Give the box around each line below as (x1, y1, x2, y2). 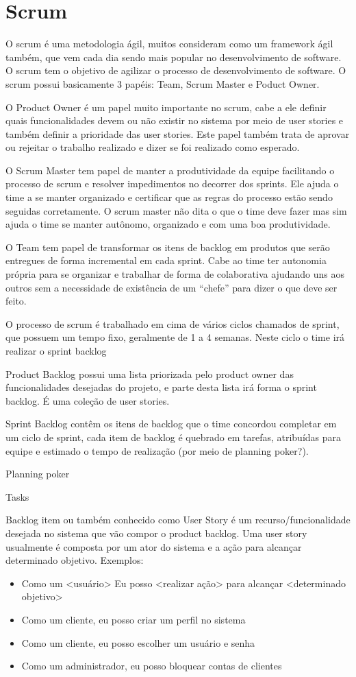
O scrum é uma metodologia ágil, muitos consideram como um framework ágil (5, 36, 333, 51)
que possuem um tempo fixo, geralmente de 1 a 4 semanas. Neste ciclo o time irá (5, 330, 345, 344)
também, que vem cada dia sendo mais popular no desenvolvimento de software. (5, 49, 342, 64)
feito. (5, 294, 27, 308)
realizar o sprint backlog (5, 344, 107, 357)
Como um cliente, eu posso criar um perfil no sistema (21, 612, 246, 626)
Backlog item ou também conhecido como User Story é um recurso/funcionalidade (5, 512, 351, 527)
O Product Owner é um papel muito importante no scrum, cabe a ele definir (5, 99, 327, 114)
